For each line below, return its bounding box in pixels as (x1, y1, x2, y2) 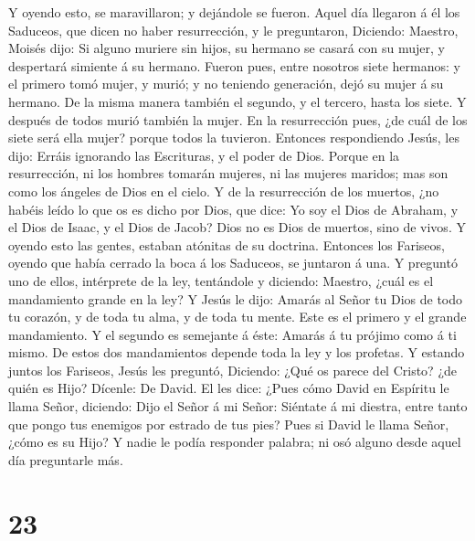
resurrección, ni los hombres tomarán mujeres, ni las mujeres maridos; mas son (8, 164, 449, 183)
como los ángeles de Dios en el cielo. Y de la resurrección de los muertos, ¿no (8, 181, 439, 200)
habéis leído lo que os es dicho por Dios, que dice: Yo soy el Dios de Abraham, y (8, 199, 459, 218)
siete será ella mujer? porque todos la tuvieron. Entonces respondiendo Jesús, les (8, 128, 459, 147)
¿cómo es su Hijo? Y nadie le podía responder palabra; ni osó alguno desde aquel (8, 432, 461, 451)
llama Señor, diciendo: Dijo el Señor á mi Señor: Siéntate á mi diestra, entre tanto (8, 397, 468, 416)
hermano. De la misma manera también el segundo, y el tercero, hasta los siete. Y (8, 91, 467, 111)
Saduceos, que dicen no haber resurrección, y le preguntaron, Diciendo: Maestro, (8, 20, 459, 39)
